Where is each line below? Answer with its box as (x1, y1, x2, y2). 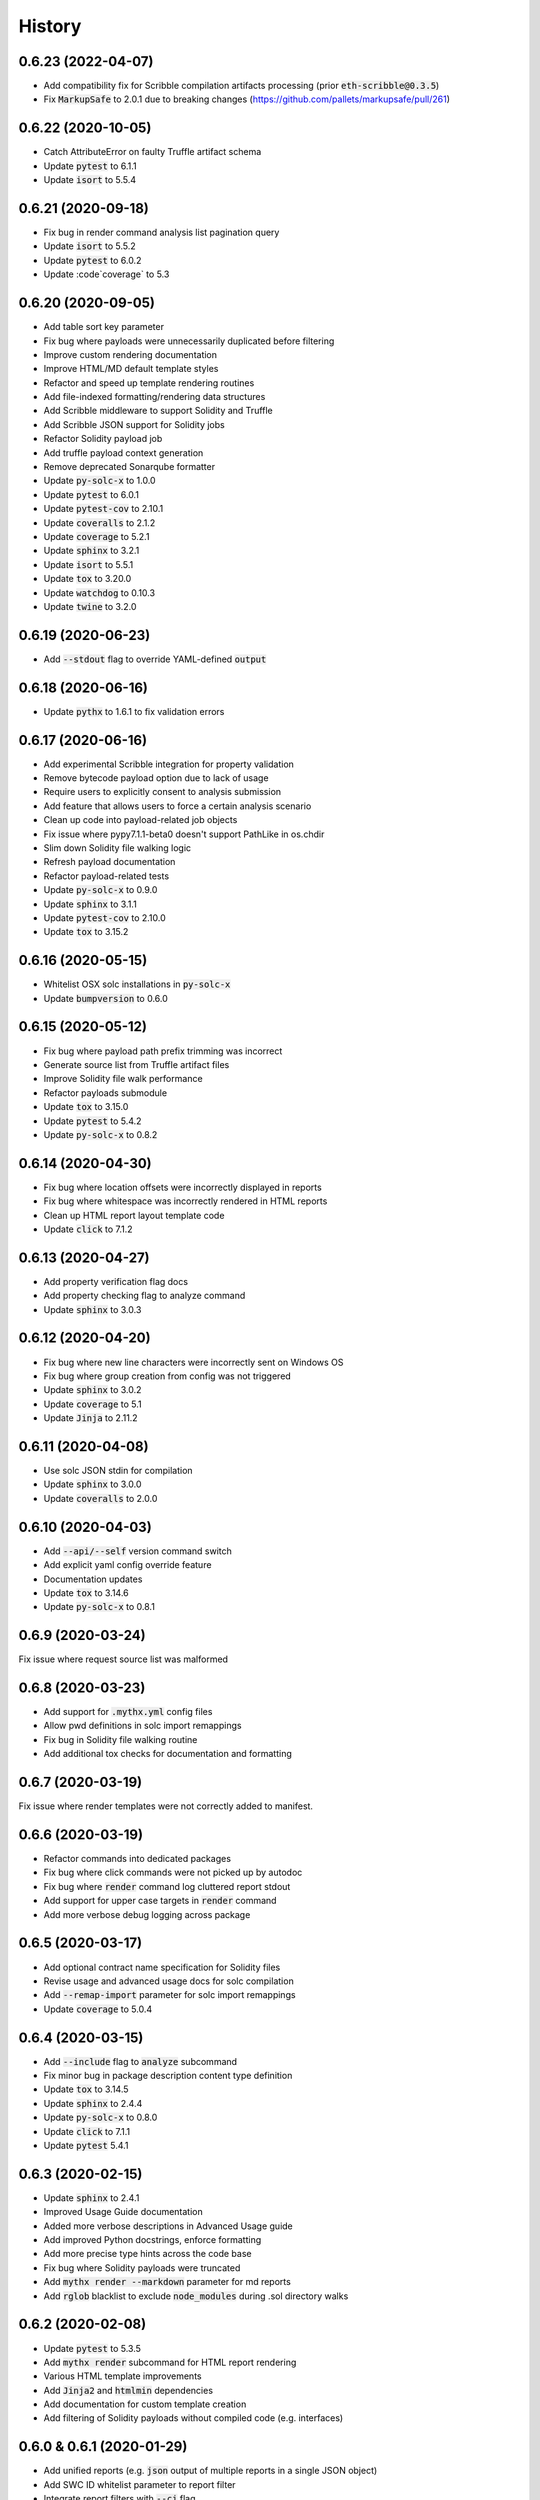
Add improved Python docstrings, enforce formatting (43, 2234, 262, 2246)
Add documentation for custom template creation (43, 2398, 247, 2410)
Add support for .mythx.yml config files (43, 1706, 213, 1718)
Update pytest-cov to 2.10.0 (43, 911, 167, 924)
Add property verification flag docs (43, 1275, 189, 1287)
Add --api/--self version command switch (43, 1545, 232, 1557)
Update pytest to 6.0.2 (43, 254, 142, 266)
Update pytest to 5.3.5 (43, 2342, 142, 2354)
